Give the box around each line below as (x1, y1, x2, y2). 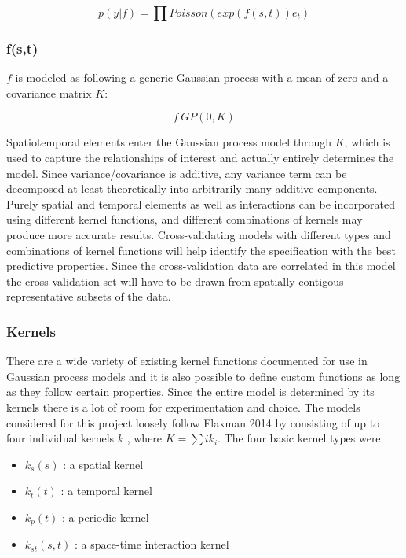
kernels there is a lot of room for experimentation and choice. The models (6, 398, 360, 415)
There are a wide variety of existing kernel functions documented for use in (6, 353, 368, 369)
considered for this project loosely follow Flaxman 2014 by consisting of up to (6, 414, 380, 431)
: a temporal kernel (60, 482, 152, 499)
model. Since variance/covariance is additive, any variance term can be (6, 164, 347, 181)
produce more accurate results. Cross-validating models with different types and (6, 226, 391, 242)
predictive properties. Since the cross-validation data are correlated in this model (6, 257, 396, 274)
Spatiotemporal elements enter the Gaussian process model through (6, 134, 332, 150)
